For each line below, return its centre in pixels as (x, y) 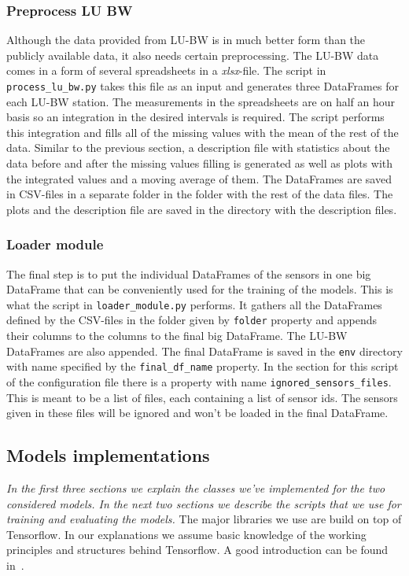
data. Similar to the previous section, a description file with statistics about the (198, 148)
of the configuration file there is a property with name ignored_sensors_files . (199, 382)
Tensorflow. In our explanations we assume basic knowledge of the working (186, 534)
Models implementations (108, 455)
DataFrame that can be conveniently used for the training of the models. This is (200, 289)
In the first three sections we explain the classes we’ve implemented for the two (196, 488)
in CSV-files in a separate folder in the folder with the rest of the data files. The (200, 194)
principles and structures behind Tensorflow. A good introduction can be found (197, 550)
